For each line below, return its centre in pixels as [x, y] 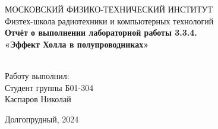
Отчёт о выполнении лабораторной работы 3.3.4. [101, 32]
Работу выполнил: [37, 75]
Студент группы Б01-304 [49, 87]
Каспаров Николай [38, 99]
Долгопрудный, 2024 [42, 119]
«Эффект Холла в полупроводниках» [77, 44]
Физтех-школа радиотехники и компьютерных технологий [109, 21]
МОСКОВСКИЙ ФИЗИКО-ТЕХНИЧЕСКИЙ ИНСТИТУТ [109, 9]
